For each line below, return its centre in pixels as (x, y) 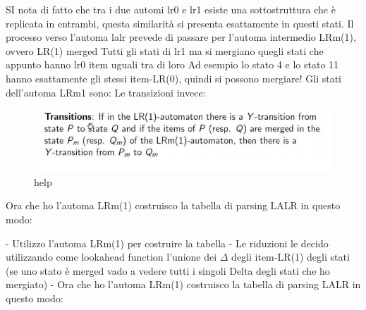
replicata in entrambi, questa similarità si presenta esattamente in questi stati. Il (180, 23)
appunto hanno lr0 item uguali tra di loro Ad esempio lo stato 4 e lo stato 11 (172, 64)
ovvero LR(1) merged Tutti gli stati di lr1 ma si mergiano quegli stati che (165, 50)
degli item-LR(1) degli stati (291, 257)
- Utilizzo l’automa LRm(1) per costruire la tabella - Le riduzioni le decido (167, 243)
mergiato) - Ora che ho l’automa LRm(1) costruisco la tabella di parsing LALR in (183, 284)
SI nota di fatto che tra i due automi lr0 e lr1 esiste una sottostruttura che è (171, 9)
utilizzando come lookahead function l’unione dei (111, 257)
